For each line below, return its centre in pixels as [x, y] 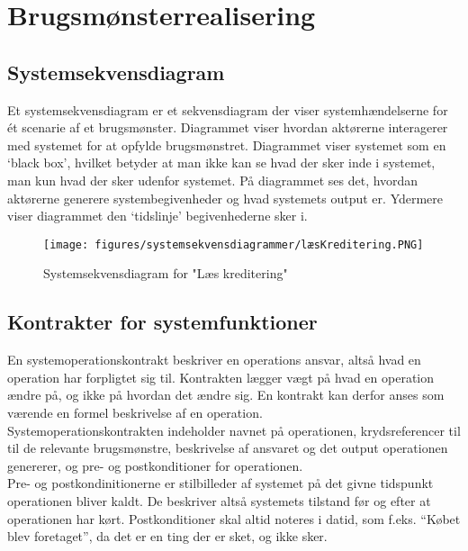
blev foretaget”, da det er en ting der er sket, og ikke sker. [167, 536]
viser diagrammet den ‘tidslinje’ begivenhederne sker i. [157, 216]
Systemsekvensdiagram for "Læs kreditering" [166, 273]
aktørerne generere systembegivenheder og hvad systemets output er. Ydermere [225, 198]
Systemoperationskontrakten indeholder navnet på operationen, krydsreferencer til [234, 430]
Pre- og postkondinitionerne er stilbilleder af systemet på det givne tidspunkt [220, 483]
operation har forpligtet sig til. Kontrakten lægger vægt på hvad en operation [221, 377]
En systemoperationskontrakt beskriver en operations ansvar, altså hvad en [214, 360]
